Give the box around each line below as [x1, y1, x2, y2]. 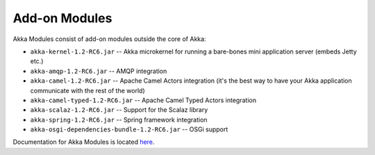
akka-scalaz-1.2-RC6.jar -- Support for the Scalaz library [30, 106, 208, 114]
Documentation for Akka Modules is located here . [12, 138, 155, 146]
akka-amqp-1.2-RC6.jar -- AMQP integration [30, 67, 167, 75]
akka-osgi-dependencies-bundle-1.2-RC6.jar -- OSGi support [30, 125, 228, 133]
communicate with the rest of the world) [30, 86, 145, 95]
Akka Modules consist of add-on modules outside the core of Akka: [12, 35, 206, 43]
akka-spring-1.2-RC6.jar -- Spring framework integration [30, 115, 208, 124]
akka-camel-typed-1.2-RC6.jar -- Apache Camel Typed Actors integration [30, 96, 257, 104]
